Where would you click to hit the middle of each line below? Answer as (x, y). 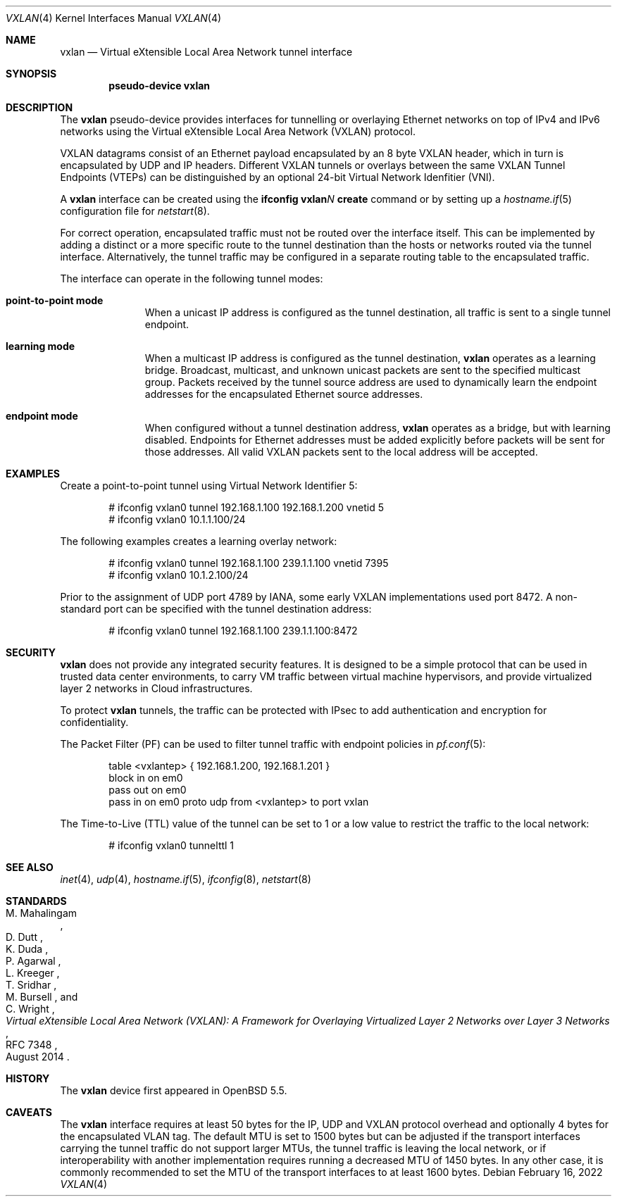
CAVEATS (29, 1112)
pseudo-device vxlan (160, 86)
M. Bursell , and (42, 997)
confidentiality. (94, 722)
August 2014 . (38, 1057)
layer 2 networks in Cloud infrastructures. (156, 688)
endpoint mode (42, 416)
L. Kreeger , (33, 973)
